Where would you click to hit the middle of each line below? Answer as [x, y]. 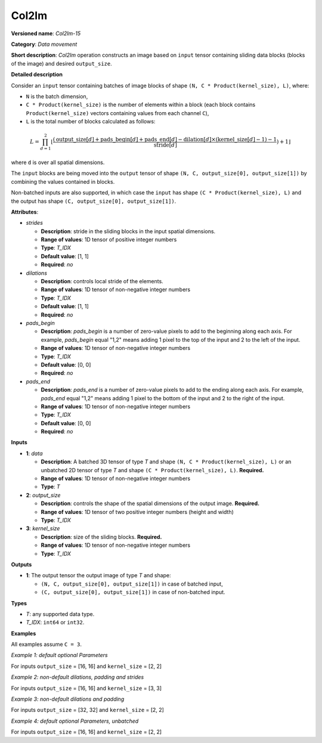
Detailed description [37, 75]
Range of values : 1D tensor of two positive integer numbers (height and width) [137, 512]
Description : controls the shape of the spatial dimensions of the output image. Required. [150, 503]
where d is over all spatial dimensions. [58, 162]
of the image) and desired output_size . [62, 63]
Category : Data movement [44, 44]
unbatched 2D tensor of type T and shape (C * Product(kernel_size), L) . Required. [153, 470]
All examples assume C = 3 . [46, 645]
